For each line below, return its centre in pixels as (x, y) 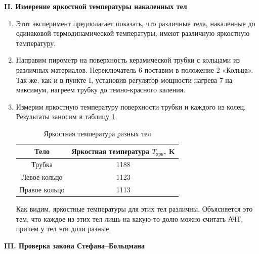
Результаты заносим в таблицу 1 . (67, 116)
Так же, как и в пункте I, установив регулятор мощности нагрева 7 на (124, 80)
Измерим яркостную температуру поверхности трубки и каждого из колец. (131, 106)
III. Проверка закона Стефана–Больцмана (74, 245)
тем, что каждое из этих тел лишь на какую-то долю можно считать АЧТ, (129, 218)
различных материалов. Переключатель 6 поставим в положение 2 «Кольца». (135, 69)
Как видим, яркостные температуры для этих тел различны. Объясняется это (134, 209)
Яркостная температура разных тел (97, 133)
